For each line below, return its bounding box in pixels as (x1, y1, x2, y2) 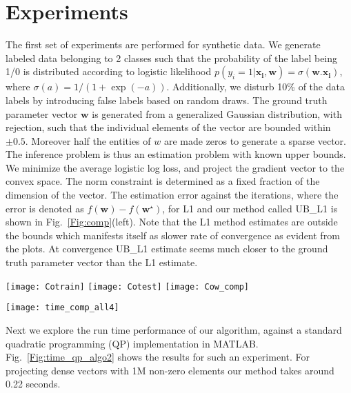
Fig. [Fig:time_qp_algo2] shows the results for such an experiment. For (6, 350, 310, 364)
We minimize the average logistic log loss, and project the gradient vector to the (6, 160, 345, 174)
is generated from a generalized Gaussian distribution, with (92, 106, 342, 121)
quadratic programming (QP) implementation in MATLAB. (6, 336, 259, 350)
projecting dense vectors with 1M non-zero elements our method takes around (6, 363, 334, 377)
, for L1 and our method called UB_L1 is (162, 201, 338, 215)
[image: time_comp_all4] (6, 303, 119, 313)
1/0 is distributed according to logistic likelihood (6, 64, 212, 79)
